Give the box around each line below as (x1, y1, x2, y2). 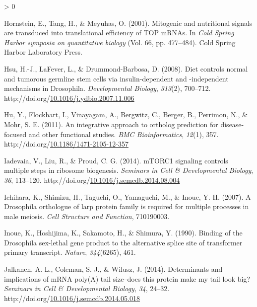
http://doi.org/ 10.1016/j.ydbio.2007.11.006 (4, 92, 134, 103)
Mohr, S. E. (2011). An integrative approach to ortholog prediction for (4, 119, 218, 129)
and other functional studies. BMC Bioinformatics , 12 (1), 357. (28, 129, 219, 139)
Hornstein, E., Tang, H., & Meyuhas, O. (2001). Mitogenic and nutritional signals (4, 17, 253, 28)
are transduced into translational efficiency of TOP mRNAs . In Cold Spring (4, 27, 234, 38)
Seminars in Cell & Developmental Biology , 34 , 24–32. (4, 283, 170, 294)
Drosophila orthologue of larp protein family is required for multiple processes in (4, 201, 249, 212)
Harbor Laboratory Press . (4, 47, 82, 57)
